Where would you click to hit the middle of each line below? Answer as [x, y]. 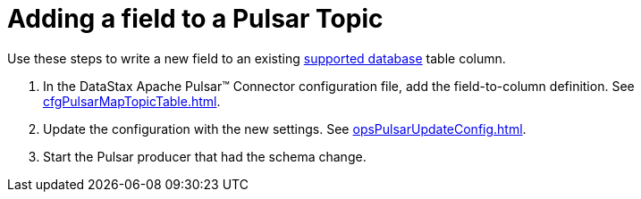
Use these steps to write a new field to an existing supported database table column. [257, 58]
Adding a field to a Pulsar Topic [195, 19]
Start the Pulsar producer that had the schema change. [205, 156]
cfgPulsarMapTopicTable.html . [132, 101]
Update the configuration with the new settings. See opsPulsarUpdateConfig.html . [285, 129]
